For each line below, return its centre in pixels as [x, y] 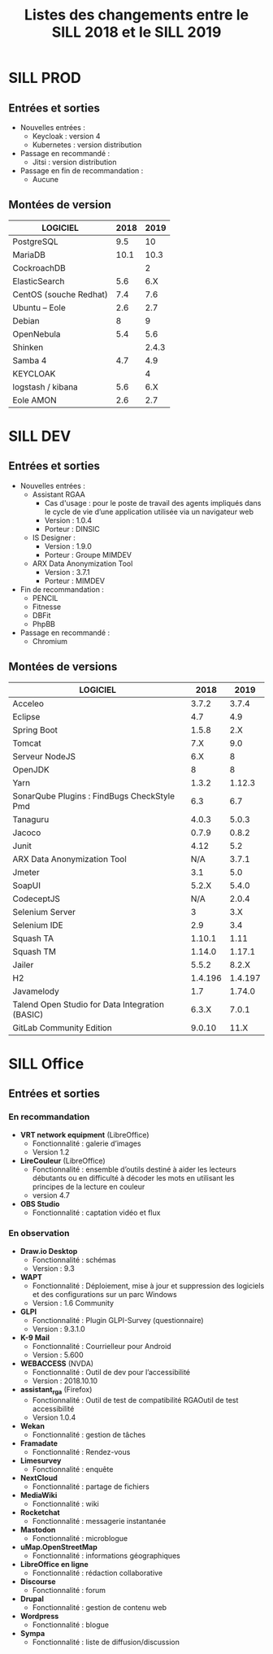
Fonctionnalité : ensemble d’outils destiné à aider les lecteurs [134, 1169]
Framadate [39, 1443]
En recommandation [49, 1117]
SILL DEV [40, 436]
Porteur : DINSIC [72, 529]
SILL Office [46, 1064]
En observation [39, 1234]
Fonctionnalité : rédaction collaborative [97, 1573]
